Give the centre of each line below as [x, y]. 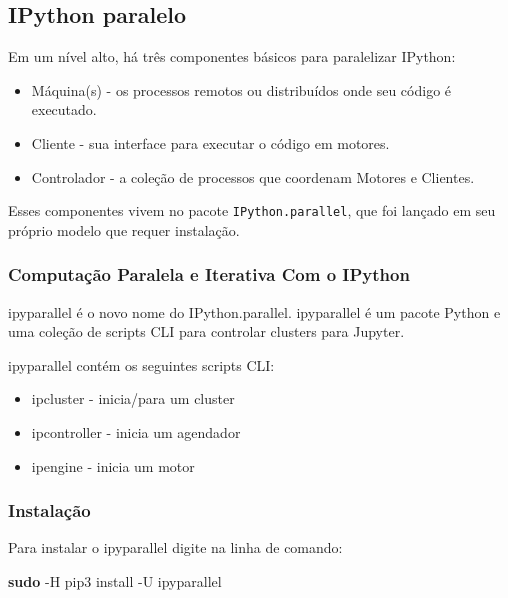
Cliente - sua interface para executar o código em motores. [210, 142]
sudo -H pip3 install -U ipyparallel [115, 581]
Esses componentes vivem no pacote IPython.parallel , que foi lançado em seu [252, 210]
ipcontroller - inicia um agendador [136, 432]
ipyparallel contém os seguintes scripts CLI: [141, 364]
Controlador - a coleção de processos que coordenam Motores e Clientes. [253, 176]
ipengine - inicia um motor [113, 465]
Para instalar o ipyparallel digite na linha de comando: [175, 547]
